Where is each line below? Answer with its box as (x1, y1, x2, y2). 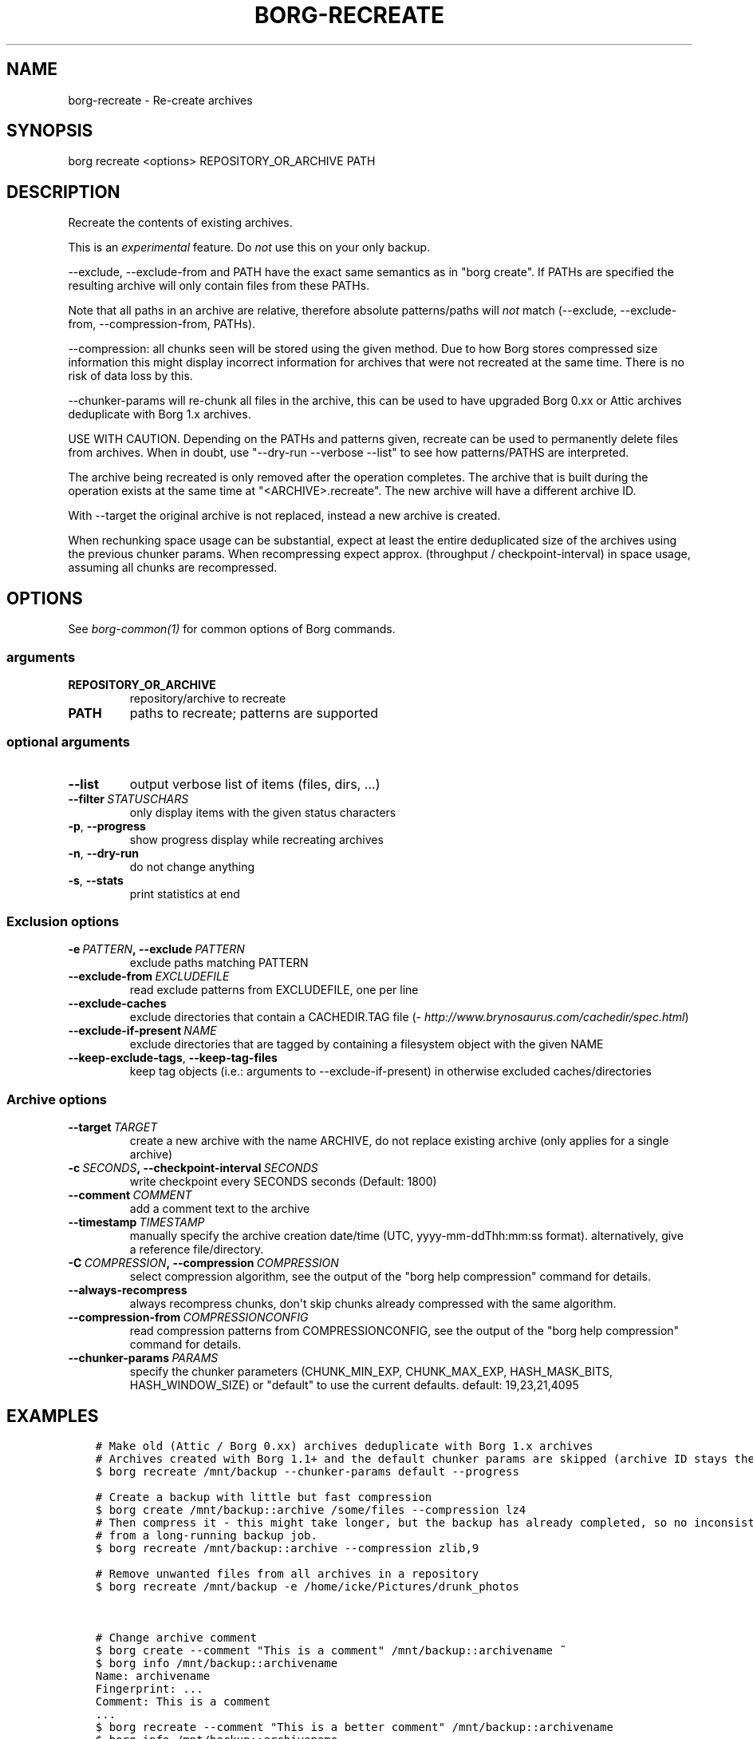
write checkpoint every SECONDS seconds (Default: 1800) (129, 1175, 437, 1189)
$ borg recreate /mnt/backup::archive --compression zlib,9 (95, 1541, 479, 1555)
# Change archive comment (95, 1630, 258, 1644)
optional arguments (6, 734, 130, 751)
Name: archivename (95, 1669, 211, 1682)
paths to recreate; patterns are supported (129, 704, 379, 721)
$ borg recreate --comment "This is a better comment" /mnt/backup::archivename (95, 1720, 613, 1733)
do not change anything (129, 859, 255, 873)
